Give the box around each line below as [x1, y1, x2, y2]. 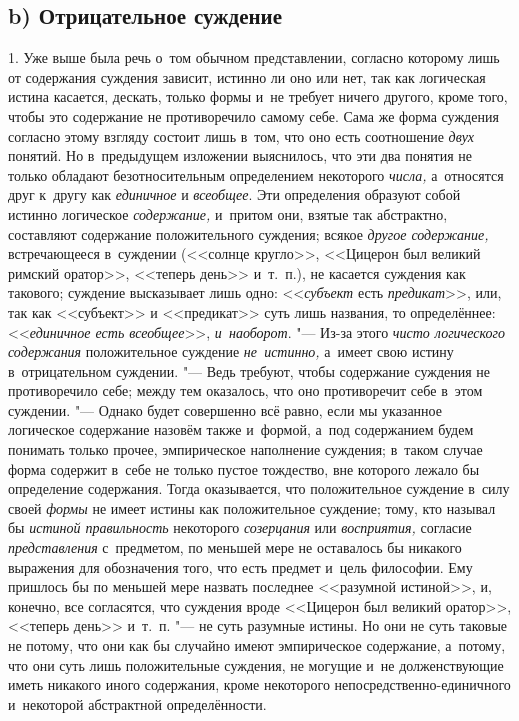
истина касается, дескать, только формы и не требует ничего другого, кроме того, [8, 86, 508, 107]
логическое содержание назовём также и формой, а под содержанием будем [8, 419, 474, 440]
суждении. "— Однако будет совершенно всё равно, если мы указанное [8, 399, 442, 420]
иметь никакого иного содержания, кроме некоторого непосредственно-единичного [8, 674, 511, 695]
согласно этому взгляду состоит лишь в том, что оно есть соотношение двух [8, 125, 475, 146]
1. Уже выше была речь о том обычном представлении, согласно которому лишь [8, 47, 500, 68]
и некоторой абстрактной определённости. [8, 693, 267, 714]
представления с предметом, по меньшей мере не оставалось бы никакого [8, 537, 462, 558]
